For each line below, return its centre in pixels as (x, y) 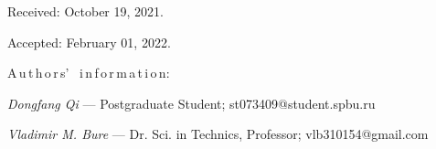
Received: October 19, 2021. (85, 11)
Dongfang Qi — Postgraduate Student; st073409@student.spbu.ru (191, 103)
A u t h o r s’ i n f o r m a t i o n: (89, 73)
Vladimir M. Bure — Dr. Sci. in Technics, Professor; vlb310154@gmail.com (218, 134)
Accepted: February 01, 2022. (89, 42)
